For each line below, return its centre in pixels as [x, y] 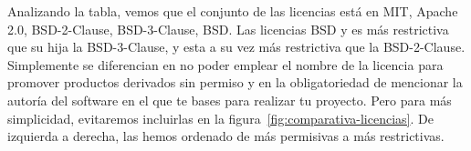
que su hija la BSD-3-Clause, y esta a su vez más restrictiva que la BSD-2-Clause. [236, 47]
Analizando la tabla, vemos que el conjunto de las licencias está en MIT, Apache [233, 11]
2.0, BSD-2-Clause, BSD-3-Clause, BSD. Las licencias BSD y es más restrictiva [228, 29]
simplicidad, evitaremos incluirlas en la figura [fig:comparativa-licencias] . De [220, 118]
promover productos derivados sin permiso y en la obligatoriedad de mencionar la [235, 82]
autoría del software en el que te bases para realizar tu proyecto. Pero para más [230, 100]
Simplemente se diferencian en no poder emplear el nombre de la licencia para [225, 64]
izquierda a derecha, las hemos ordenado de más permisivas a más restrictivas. [226, 136]
